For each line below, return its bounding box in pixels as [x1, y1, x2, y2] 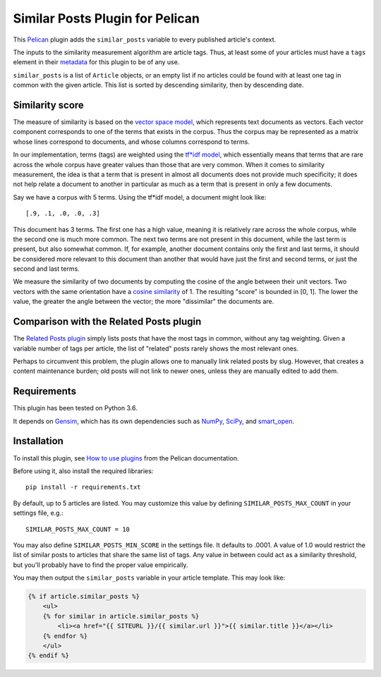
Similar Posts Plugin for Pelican [13, 11, 200, 26]
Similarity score [13, 99, 84, 111]
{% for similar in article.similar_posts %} [42, 612, 200, 620]
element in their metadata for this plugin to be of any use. [13, 58, 180, 66]
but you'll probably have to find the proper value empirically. [13, 561, 188, 569]
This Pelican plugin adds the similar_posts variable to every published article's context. [13, 35, 277, 44]
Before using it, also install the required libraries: [13, 466, 154, 475]
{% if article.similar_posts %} [28, 592, 140, 601]
